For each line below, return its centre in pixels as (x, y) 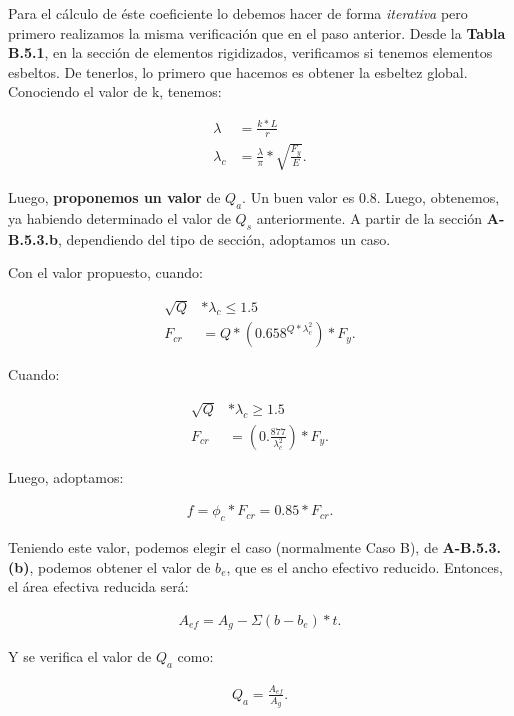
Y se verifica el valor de (80, 656)
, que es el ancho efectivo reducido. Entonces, (364, 566)
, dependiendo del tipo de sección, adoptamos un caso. (224, 238)
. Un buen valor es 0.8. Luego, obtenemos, (371, 196)
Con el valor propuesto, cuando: (106, 272)
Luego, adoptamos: (66, 476)
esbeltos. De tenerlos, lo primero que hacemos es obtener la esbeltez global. (238, 71)
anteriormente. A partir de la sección (369, 217)
